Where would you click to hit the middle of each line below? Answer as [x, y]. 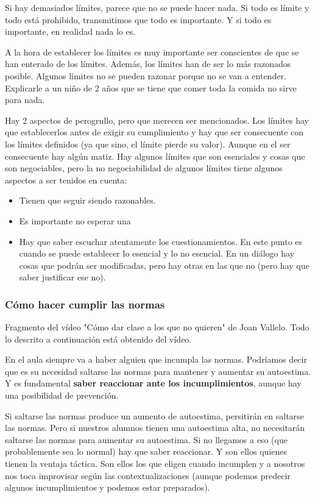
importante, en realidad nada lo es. [70, 31]
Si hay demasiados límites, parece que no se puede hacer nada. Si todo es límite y [157, 7]
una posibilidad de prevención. [62, 395]
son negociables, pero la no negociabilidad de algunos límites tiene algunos [144, 168]
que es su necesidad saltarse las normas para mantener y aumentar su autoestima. [158, 371]
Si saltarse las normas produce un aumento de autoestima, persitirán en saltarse [154, 415]
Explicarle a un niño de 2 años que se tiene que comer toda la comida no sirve [151, 87]
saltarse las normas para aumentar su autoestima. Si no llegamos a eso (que [146, 439]
